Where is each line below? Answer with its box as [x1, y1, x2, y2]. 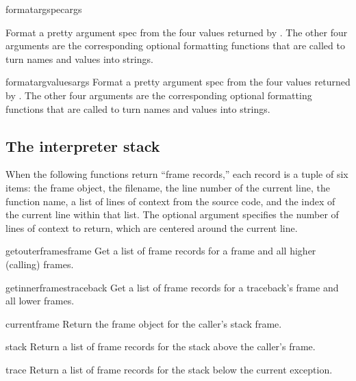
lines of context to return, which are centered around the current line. [5, 220, 298, 235]
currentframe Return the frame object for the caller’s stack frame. [5, 316, 282, 330]
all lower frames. [5, 293, 75, 308]
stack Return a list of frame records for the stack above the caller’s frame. [5, 339, 316, 354]
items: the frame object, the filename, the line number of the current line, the [5, 180, 330, 194]
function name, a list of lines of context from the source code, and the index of [5, 194, 335, 208]
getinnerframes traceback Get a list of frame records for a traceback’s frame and [5, 280, 339, 294]
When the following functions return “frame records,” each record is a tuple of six [5, 167, 348, 181]
